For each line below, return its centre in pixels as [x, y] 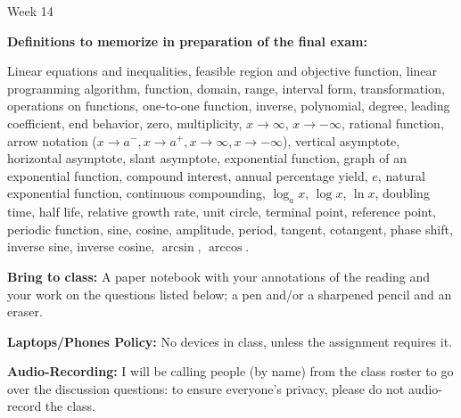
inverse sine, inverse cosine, [81, 246]
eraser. [25, 311]
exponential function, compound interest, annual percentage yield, [188, 175]
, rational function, [393, 123]
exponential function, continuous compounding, [136, 193]
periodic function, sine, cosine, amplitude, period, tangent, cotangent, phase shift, [230, 229]
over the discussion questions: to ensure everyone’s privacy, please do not [206, 388]
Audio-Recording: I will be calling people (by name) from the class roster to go [230, 371]
